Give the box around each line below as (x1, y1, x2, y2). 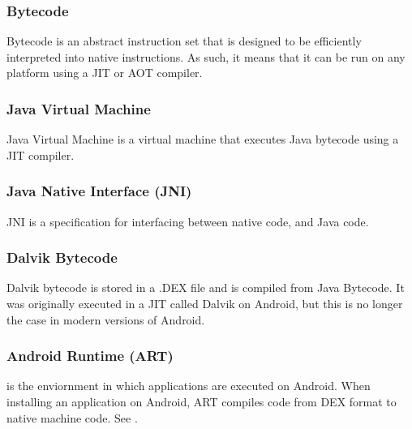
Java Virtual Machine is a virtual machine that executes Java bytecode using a (6, 131, 399, 148)
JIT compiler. (6, 146, 75, 163)
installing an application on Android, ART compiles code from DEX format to (6, 393, 397, 410)
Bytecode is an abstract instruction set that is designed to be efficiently (6, 32, 362, 49)
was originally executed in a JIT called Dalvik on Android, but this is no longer (6, 295, 403, 312)
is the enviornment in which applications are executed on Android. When (6, 377, 371, 394)
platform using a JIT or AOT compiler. (6, 64, 203, 81)
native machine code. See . (6, 409, 138, 426)
